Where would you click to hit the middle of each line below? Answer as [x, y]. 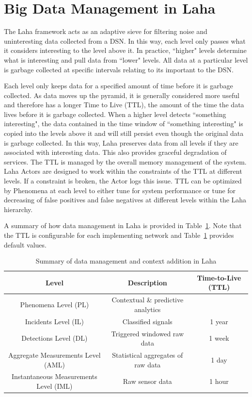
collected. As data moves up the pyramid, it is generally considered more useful [122, 95]
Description [147, 282]
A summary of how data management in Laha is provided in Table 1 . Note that [123, 225]
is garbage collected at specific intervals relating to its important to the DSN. [119, 69]
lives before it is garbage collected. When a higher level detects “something [115, 114]
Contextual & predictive [148, 300]
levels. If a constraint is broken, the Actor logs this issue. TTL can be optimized [123, 181]
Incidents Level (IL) [55, 321]
